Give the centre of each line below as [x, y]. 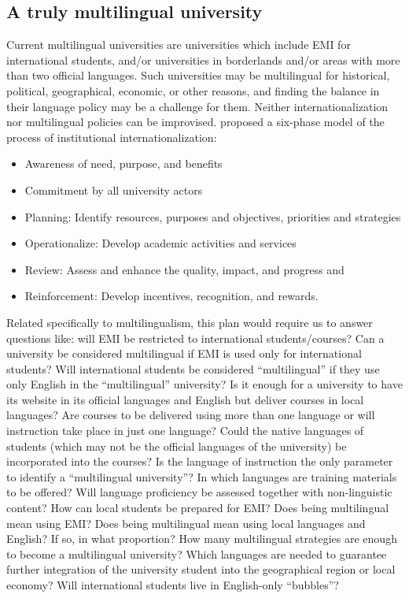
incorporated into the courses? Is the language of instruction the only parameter [200, 461]
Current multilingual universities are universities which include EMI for [179, 45]
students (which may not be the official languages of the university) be [177, 446]
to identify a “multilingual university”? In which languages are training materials [202, 476]
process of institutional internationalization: [112, 137]
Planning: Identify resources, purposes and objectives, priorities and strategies [213, 216]
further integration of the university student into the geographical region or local [201, 569]
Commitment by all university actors [114, 189]
